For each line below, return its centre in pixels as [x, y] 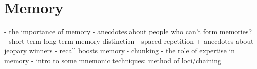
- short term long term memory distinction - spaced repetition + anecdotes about [129, 41]
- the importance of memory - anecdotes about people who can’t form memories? [128, 31]
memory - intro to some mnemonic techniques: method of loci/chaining [113, 60]
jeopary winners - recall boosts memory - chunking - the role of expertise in [120, 51]
